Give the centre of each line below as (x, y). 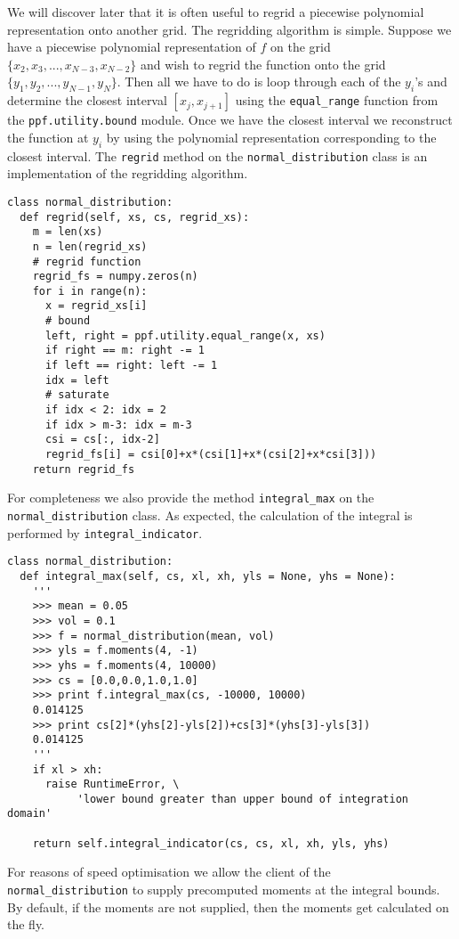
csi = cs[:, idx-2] (102, 440)
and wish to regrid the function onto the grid (263, 64)
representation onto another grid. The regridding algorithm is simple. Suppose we (229, 29)
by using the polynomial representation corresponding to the (271, 137)
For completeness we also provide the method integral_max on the (191, 498)
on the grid (301, 47)
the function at (48, 137)
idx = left (77, 380)
